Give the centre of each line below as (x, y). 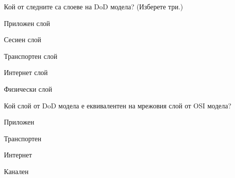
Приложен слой (27, 23)
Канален (16, 171)
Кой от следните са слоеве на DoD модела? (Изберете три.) (94, 6)
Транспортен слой (31, 56)
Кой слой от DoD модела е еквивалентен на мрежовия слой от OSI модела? (118, 105)
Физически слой (28, 89)
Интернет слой (26, 72)
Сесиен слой (23, 39)
